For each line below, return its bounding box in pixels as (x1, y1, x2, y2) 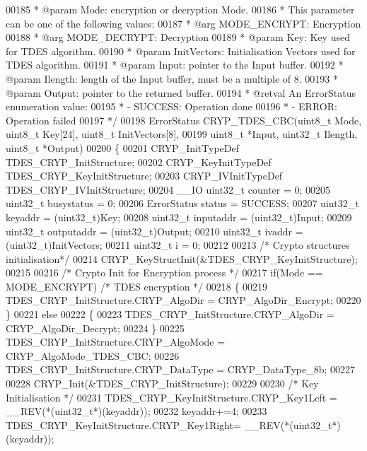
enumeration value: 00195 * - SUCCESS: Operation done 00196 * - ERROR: (6, 99, 337, 114)
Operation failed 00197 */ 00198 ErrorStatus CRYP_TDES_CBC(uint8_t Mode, (6, 112, 362, 127)
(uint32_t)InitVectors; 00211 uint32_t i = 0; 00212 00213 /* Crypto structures (6, 238, 350, 252)
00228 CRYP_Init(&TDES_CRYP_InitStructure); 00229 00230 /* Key (6, 376, 319, 391)
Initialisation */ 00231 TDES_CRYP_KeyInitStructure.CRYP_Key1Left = (6, 389, 337, 404)
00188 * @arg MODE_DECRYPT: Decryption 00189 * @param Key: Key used (6, 30, 350, 45)
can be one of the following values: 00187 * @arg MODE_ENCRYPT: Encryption (6, 16, 361, 30)
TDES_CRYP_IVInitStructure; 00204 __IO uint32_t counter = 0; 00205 (6, 182, 331, 197)
